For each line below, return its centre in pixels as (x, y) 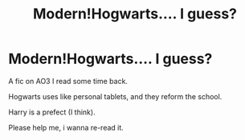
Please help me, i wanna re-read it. (66, 127)
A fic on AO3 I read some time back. (68, 81)
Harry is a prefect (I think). (52, 112)
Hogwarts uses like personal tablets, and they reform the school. (115, 96)
